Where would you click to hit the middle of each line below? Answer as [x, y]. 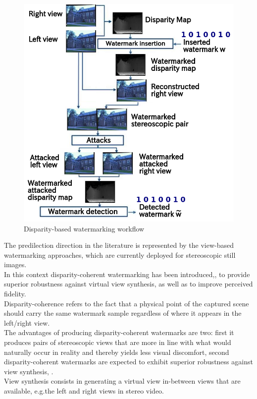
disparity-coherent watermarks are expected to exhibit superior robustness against [128, 362]
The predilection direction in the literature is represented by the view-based [119, 245]
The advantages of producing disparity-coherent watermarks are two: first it [119, 332]
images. [15, 264]
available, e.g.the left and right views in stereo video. [84, 391]
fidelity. [15, 294]
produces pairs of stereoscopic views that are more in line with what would [118, 342]
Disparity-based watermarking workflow [84, 228]
